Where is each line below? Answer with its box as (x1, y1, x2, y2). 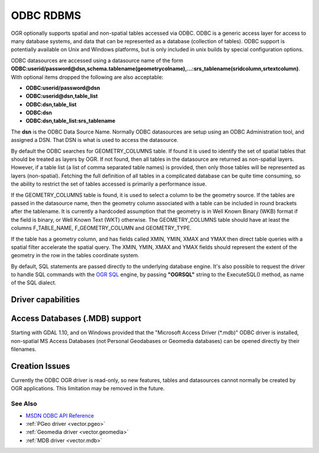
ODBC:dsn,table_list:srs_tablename (25, 117, 116, 124)
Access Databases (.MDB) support (11, 313, 142, 323)
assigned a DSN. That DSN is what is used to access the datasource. (11, 137, 178, 144)
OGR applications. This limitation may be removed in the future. (11, 385, 165, 392)
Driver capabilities (11, 295, 80, 305)
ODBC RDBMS (11, 9, 82, 22)
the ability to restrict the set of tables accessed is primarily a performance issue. (11, 180, 207, 187)
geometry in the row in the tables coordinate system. (11, 252, 140, 259)
